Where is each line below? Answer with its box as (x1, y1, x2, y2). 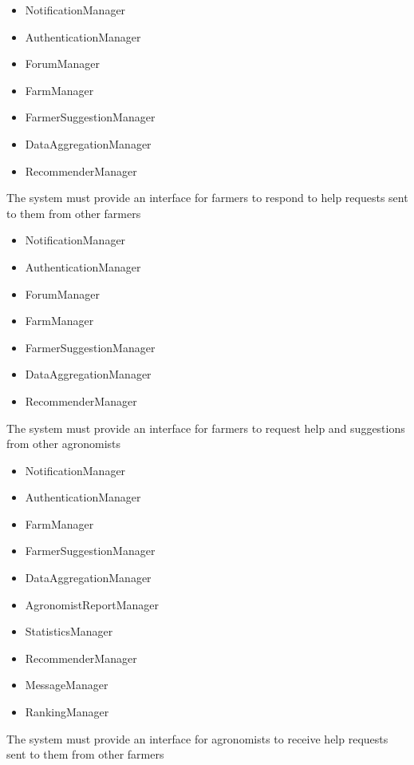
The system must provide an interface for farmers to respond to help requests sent (6, 189, 408, 206)
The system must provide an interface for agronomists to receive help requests (6, 730, 388, 747)
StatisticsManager (25, 623, 113, 640)
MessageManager (25, 676, 108, 693)
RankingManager (25, 704, 109, 720)
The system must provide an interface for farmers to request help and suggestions (6, 419, 405, 436)
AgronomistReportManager (25, 596, 160, 612)
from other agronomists (6, 435, 120, 452)
